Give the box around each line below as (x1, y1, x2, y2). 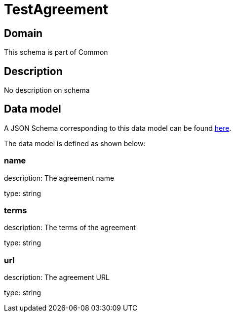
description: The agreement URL (4, 273, 110, 282)
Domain (4, 27, 43, 39)
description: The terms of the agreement (4, 223, 136, 232)
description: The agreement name (4, 173, 115, 182)
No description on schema (4, 86, 90, 95)
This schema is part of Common (4, 48, 108, 57)
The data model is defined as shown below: (4, 139, 146, 148)
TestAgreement (4, 1, 109, 18)
